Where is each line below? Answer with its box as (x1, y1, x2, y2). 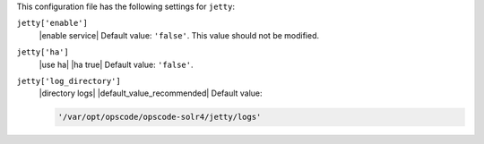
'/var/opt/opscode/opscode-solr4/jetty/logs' (57, 112, 262, 123)
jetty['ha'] (16, 47, 69, 57)
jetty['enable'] (16, 18, 89, 29)
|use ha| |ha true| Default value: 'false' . (39, 59, 194, 70)
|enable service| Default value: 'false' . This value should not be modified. (39, 30, 320, 40)
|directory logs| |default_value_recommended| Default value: (39, 88, 264, 98)
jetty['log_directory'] (16, 76, 121, 86)
